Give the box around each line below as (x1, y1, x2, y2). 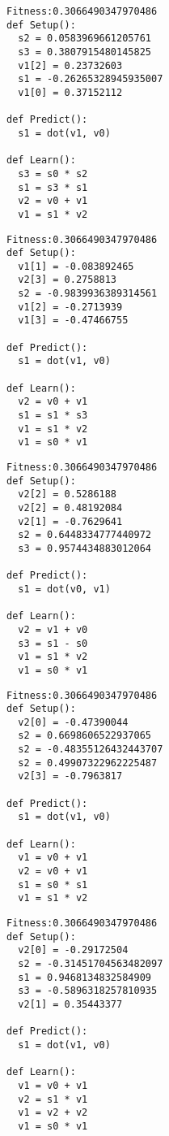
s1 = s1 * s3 (18, 410, 88, 422)
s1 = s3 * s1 (18, 181, 88, 193)
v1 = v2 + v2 (18, 1107, 88, 1119)
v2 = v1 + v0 (18, 623, 88, 635)
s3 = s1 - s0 (18, 637, 88, 649)
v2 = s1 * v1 (18, 1093, 88, 1105)
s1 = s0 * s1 (18, 878, 88, 891)
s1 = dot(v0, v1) (18, 583, 111, 595)
